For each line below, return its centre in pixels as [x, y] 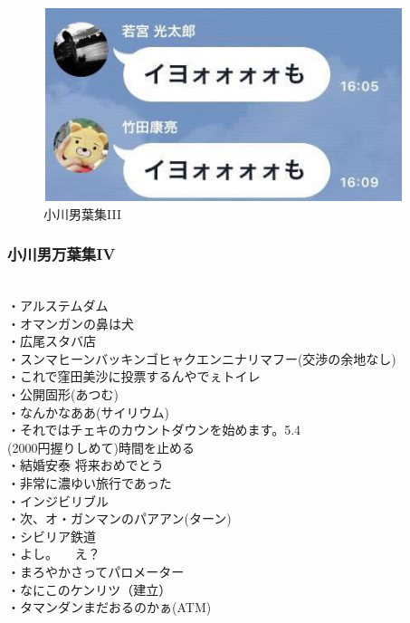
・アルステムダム [58, 305]
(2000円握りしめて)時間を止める [101, 447]
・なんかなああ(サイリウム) [88, 412]
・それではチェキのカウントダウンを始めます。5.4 [154, 430]
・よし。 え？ [54, 554]
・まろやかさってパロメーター [96, 571]
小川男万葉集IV [62, 254]
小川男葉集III [82, 213]
